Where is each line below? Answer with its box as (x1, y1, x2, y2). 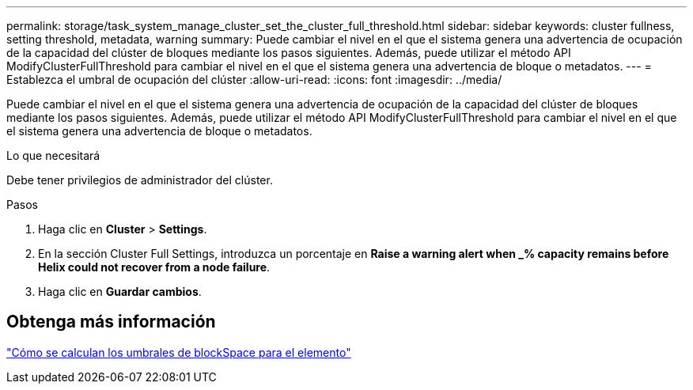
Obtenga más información (6, 312, 216, 332)
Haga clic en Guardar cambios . (38, 285, 202, 298)
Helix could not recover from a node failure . (38, 260, 271, 274)
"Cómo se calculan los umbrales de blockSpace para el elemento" (6, 345, 351, 359)
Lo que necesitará (6, 149, 100, 162)
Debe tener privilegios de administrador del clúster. (6, 173, 273, 187)
